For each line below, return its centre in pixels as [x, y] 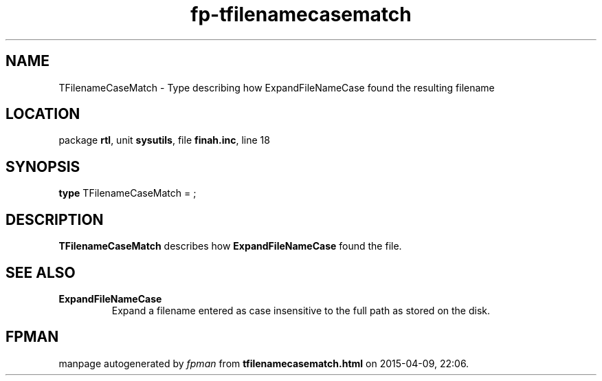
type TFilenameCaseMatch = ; [127, 193]
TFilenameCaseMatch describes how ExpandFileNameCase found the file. [230, 246]
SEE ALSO [41, 272]
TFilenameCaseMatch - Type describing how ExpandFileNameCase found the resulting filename [277, 87]
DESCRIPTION [55, 219]
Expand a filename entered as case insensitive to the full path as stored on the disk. [301, 310]
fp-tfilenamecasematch [301, 14]
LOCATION [43, 114]
